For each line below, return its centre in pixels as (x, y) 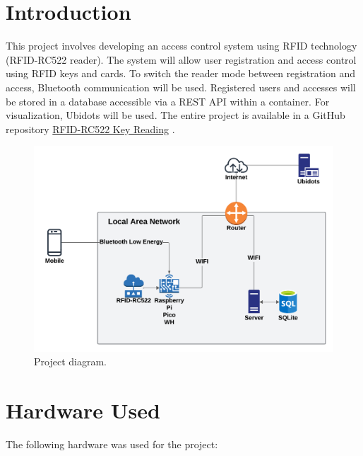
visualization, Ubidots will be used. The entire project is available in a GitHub (175, 115)
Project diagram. (70, 361)
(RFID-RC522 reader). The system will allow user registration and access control (181, 59)
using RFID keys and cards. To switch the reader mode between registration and (181, 73)
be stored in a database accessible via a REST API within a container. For (168, 101)
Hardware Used (83, 410)
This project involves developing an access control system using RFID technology (181, 46)
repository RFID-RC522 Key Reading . (90, 129)
